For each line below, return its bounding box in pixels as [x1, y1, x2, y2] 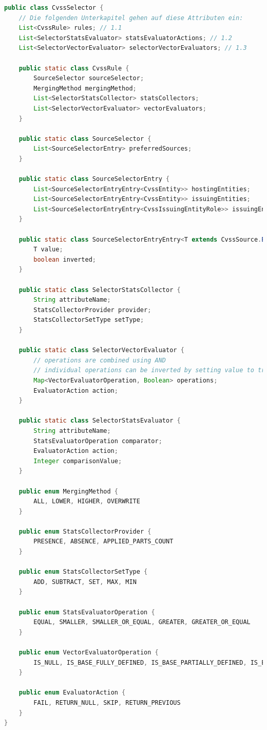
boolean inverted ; [33, 255, 97, 263]
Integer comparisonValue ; [33, 457, 122, 465]
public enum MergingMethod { [18, 487, 118, 495]
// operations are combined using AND [33, 356, 166, 364]
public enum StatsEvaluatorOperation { [18, 608, 155, 616]
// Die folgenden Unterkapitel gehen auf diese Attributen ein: [18, 14, 243, 22]
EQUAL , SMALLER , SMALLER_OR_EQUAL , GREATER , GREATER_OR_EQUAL [33, 618, 251, 626]
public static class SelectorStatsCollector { [18, 286, 181, 294]
